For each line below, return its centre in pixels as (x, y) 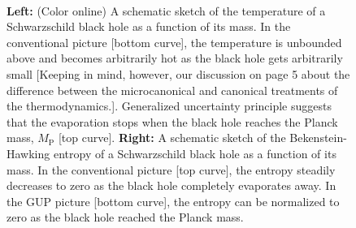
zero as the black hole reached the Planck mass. (125, 217)
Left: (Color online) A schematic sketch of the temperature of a (166, 10)
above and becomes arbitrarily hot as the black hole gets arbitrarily (175, 58)
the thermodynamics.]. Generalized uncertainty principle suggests (169, 106)
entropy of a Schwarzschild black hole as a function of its (195, 153)
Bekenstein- (318, 138)
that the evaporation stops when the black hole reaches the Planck (172, 121)
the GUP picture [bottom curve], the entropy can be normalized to (173, 201)
